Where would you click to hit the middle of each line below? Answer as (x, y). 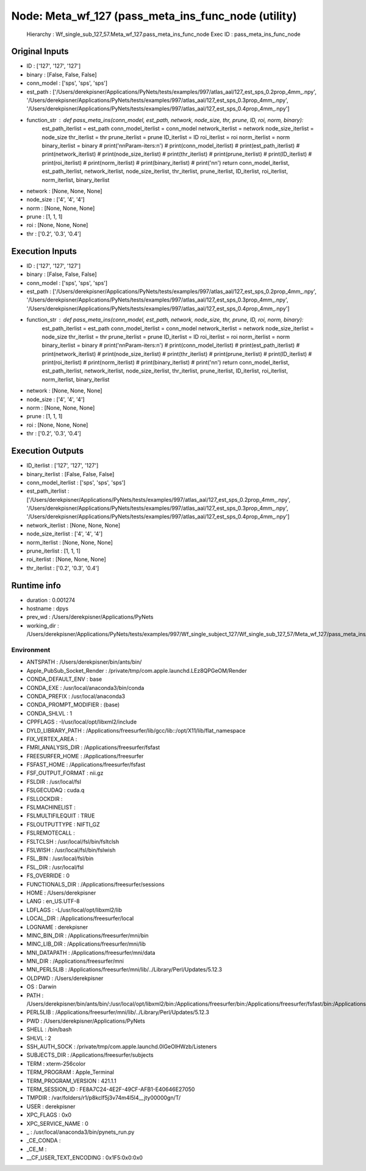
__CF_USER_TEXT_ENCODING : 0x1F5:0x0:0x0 (85, 1158)
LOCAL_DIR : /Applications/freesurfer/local (80, 918)
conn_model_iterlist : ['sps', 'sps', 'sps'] (76, 482)
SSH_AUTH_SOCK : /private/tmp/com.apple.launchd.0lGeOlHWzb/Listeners (122, 1046)
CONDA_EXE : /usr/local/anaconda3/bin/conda (85, 687)
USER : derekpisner (51, 1106)
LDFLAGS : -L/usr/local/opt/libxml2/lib (74, 910)
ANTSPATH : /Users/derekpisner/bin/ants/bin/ (84, 662)
